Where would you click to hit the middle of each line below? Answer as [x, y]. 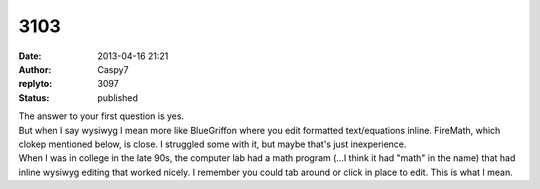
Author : [35, 69]
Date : [30, 56]
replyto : [35, 84]
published [118, 97]
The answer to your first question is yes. [101, 116]
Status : [34, 97]
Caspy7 [113, 69]
